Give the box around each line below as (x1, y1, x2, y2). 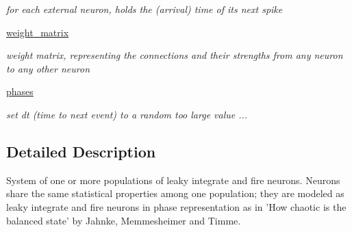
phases (6, 84, 34, 99)
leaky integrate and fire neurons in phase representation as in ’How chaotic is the (6, 199, 347, 214)
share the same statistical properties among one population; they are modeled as (6, 186, 344, 201)
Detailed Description (6, 140, 156, 162)
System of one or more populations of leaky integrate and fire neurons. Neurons (6, 172, 340, 187)
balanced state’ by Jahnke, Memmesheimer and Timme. (6, 213, 241, 227)
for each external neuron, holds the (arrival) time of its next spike (6, 2, 283, 16)
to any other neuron (6, 61, 90, 75)
